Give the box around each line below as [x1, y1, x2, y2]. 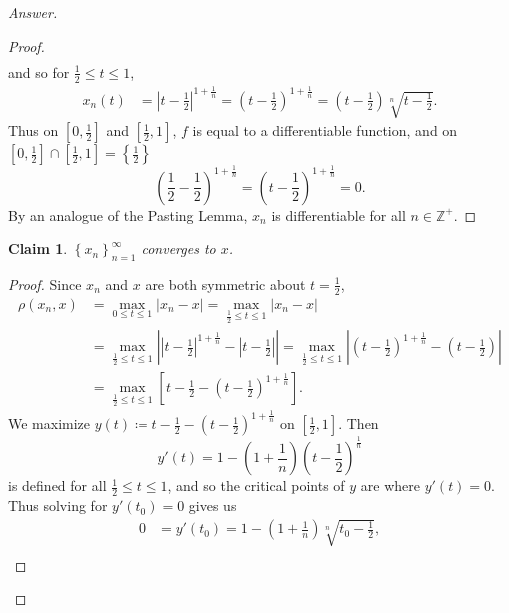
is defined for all [8, 475, 107, 496]
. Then [338, 413, 379, 434]
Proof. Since [8, 273, 82, 294]
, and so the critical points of [167, 475, 345, 496]
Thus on [8, 120, 59, 141]
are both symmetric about [145, 273, 306, 294]
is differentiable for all [271, 204, 406, 225]
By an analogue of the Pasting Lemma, [8, 204, 248, 225]
